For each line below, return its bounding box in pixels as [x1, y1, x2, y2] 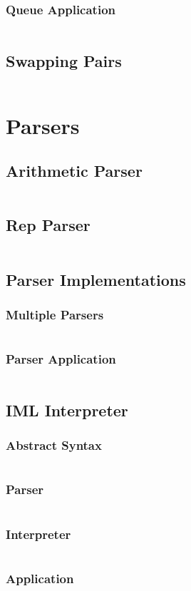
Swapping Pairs [6, 49, 122, 71]
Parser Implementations [6, 268, 186, 290]
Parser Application [6, 350, 116, 368]
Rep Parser [6, 214, 91, 236]
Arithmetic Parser [6, 160, 143, 182]
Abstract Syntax [6, 436, 102, 454]
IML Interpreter [6, 399, 128, 421]
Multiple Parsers [6, 305, 104, 323]
